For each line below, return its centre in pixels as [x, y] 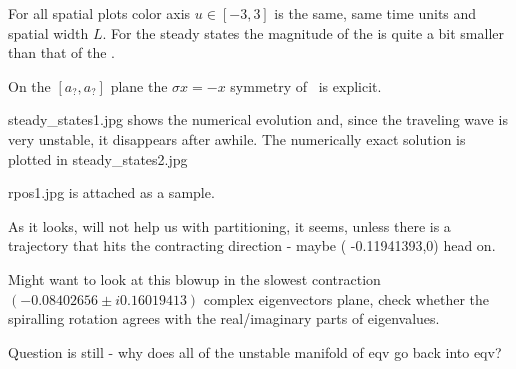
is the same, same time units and [375, 13]
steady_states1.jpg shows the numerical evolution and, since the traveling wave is [258, 119]
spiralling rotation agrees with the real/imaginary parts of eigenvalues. [224, 318]
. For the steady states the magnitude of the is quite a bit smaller [303, 32]
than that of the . [61, 52]
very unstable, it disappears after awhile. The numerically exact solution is [237, 138]
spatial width [48, 32]
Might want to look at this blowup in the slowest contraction [194, 278]
